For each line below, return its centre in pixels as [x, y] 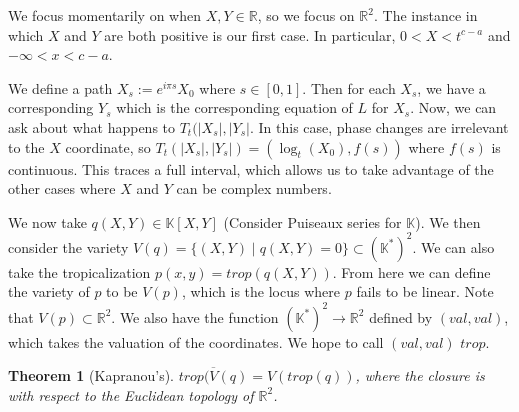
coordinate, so [108, 146]
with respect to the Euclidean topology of [131, 394]
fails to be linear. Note [425, 291]
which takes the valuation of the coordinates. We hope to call [196, 341]
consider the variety [68, 246]
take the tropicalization [79, 271]
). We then [448, 221]
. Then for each [349, 87]
